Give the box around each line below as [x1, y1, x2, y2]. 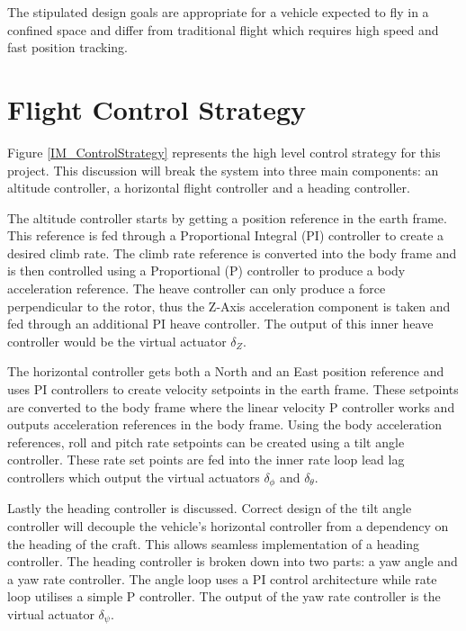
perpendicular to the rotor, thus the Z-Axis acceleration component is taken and [7, 296, 451, 315]
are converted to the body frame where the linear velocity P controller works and [7, 397, 455, 416]
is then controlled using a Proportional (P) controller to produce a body [7, 261, 406, 280]
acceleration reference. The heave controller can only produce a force [7, 279, 386, 298]
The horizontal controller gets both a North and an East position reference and [7, 362, 444, 381]
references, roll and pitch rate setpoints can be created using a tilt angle [7, 432, 405, 451]
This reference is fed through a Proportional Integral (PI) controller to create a [7, 226, 444, 245]
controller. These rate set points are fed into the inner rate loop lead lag [7, 450, 405, 469]
